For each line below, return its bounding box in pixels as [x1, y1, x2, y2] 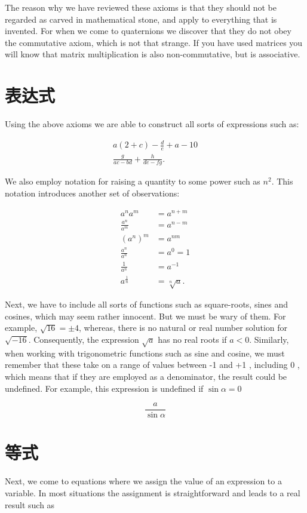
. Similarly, [249, 333, 289, 345]
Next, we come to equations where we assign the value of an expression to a [5, 475, 282, 487]
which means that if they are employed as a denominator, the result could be [5, 370, 287, 382]
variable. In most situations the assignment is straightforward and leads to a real [5, 486, 300, 499]
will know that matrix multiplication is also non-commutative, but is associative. [5, 48, 300, 60]
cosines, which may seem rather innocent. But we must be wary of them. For [5, 309, 286, 322]
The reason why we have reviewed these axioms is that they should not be [5, 1, 277, 13]
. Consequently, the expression [28, 333, 139, 345]
